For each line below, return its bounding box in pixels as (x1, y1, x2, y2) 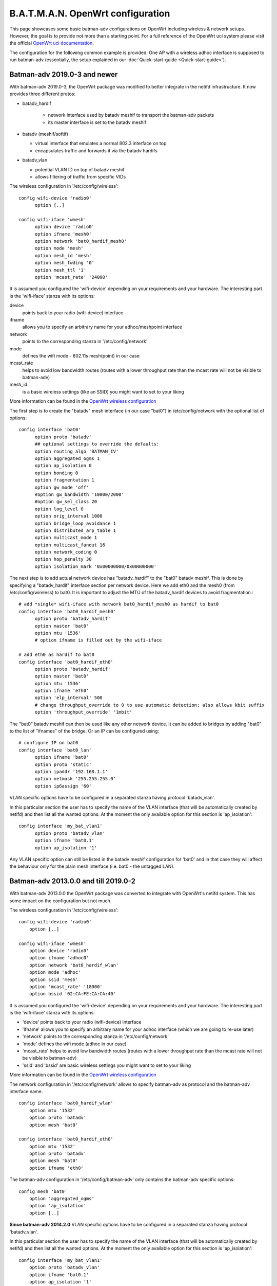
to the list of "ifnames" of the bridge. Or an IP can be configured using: (9, 728, 159, 734)
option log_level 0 (34, 506, 84, 512)
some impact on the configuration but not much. (9, 898, 112, 904)
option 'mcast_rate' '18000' (29, 984, 103, 990)
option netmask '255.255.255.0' (34, 776, 116, 782)
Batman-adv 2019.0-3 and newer (9, 70, 118, 79)
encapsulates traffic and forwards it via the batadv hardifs (35, 147, 158, 154)
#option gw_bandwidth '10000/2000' (34, 491, 124, 497)
